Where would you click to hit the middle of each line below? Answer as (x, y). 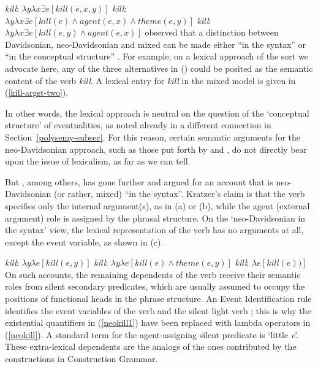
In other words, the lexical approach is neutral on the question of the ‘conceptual (157, 113)
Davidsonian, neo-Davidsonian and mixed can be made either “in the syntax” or (156, 44)
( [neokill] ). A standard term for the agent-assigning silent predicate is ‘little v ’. (152, 334)
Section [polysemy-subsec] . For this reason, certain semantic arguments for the (153, 137)
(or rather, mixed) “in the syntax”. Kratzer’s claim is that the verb (180, 194)
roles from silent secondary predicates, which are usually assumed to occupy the (155, 286)
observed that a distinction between (212, 32)
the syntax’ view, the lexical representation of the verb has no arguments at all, (154, 230)
